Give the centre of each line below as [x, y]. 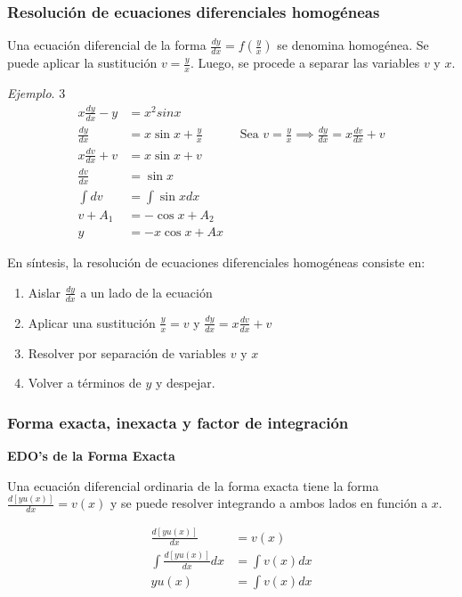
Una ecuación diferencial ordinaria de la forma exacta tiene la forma [193, 485]
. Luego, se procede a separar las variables [305, 63]
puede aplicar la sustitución [82, 63]
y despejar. [185, 383]
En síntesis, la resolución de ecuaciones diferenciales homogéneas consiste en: [216, 262]
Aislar [45, 292]
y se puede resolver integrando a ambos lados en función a [269, 503]
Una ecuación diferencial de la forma [107, 45]
